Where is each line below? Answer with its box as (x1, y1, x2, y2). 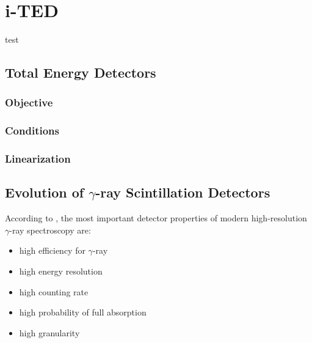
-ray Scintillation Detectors (95, 183, 270, 202)
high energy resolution (19, 265, 103, 278)
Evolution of (5, 183, 84, 202)
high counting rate (19, 285, 89, 298)
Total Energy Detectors (5, 63, 156, 82)
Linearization (5, 151, 71, 166)
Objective (5, 95, 53, 110)
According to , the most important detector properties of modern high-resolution (5, 212, 307, 224)
